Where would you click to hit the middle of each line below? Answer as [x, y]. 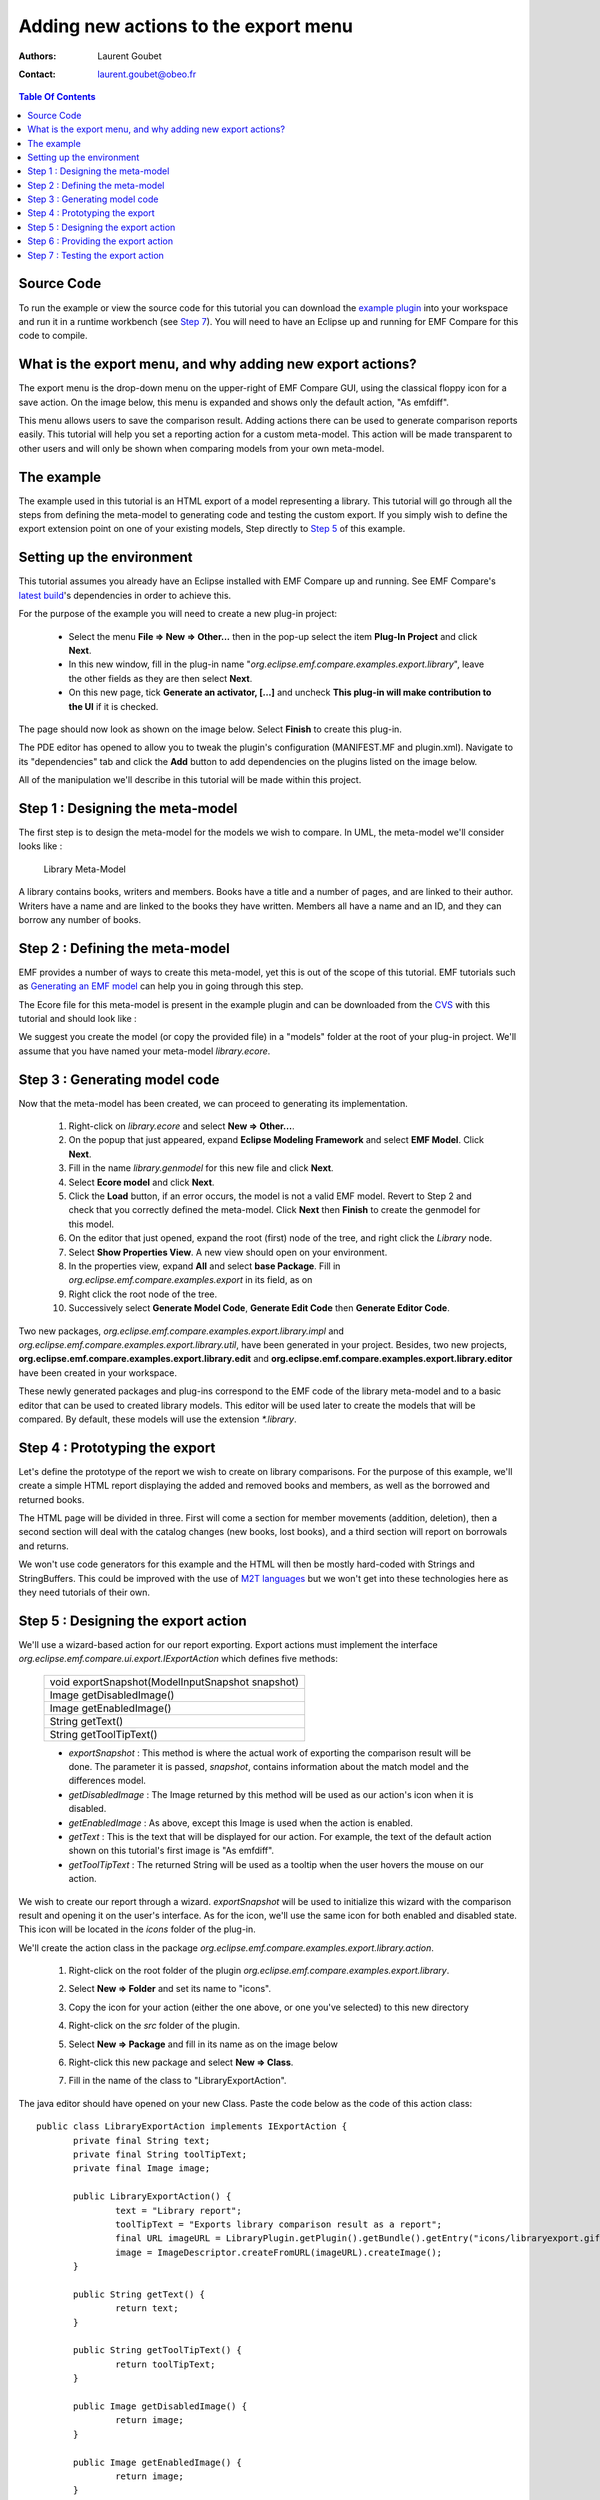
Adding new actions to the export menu [186, 26]
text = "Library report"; [178, 2210]
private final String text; [142, 2140]
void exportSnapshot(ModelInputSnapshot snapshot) [174, 1682]
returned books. [51, 1499]
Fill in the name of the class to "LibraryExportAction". [177, 2081]
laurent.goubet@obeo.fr [147, 74]
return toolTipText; [165, 2364]
